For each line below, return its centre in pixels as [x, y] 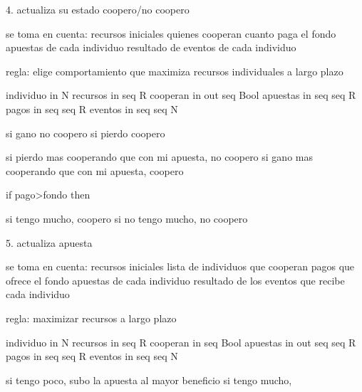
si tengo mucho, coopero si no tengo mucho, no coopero [127, 218]
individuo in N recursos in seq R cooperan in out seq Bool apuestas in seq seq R [181, 95]
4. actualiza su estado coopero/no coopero [98, 9]
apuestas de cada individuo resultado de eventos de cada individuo [151, 47]
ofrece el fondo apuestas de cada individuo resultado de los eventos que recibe [175, 280]
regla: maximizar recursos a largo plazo [91, 318]
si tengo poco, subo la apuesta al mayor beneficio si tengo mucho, [149, 380]
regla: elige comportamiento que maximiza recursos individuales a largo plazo [175, 71]
